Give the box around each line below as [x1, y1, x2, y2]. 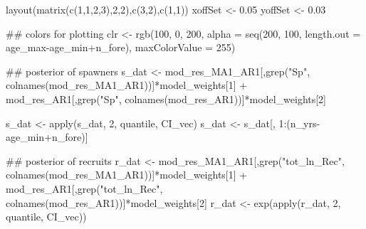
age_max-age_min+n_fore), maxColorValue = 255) [6, 40, 236, 55]
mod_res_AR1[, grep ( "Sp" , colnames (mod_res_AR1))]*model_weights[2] [6, 91, 327, 106]
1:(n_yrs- [278, 115, 320, 130]
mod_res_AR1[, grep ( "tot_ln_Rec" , [6, 181, 163, 196]
